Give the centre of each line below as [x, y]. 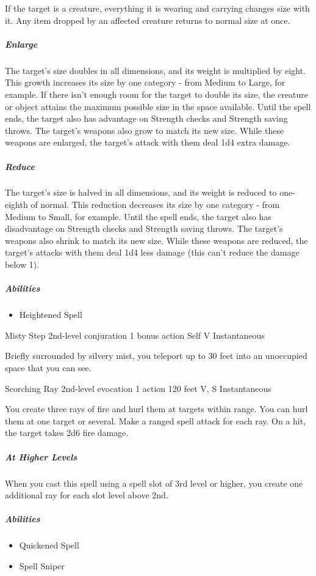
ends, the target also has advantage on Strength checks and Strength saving [146, 118]
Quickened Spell [49, 545]
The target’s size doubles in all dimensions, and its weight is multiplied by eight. [155, 70]
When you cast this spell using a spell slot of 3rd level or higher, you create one [154, 483]
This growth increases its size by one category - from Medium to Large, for [145, 82]
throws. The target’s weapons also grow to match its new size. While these [145, 130]
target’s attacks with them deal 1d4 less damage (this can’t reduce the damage [152, 252]
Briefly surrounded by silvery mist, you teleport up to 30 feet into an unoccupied [156, 356]
